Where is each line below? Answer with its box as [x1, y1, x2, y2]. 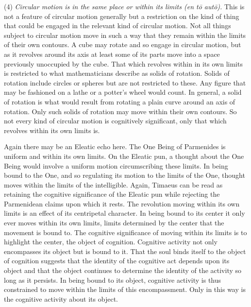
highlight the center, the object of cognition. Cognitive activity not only [4, 237, 218, 247]
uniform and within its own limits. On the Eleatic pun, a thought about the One [4, 151, 244, 161]
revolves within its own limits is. [4, 125, 100, 135]
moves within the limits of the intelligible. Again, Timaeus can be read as [4, 179, 223, 189]
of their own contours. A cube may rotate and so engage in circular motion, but [4, 39, 241, 50]
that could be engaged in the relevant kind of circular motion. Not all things [4, 20, 231, 31]
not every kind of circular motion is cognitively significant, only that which [4, 116, 227, 126]
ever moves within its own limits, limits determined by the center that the [4, 218, 224, 228]
